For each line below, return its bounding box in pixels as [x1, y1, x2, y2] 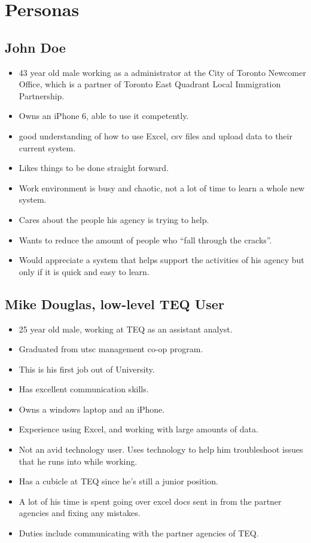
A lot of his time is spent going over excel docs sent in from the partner [19, 495, 282, 507]
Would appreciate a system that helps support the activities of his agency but [19, 254, 304, 266]
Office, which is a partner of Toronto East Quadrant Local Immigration [19, 78, 281, 90]
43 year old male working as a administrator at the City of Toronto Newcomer [19, 66, 306, 78]
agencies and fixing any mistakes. [19, 507, 141, 519]
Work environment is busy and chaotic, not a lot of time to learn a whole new [19, 181, 305, 194]
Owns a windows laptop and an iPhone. [19, 402, 165, 415]
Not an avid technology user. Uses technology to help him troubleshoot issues [19, 443, 303, 456]
